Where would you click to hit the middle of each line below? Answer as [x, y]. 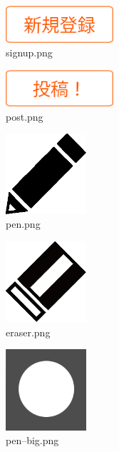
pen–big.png [32, 440]
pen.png [23, 224]
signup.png [29, 52]
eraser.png [28, 332]
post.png [25, 116]
